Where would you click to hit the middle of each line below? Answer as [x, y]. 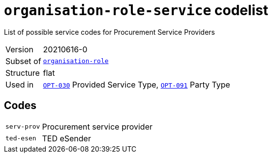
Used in [20, 84]
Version [19, 49]
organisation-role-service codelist [136, 10]
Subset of [23, 61]
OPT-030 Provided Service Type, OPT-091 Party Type [136, 84]
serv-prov [23, 127]
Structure [23, 73]
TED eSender [66, 138]
